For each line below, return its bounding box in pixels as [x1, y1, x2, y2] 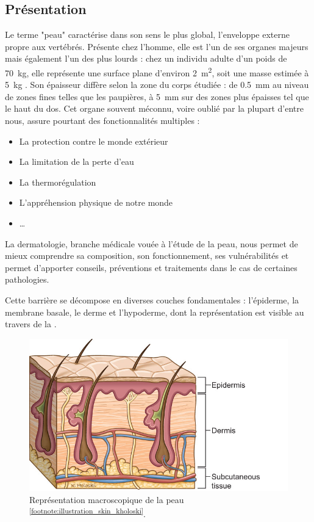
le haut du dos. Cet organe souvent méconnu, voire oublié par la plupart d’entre [5, 102, 304, 115]
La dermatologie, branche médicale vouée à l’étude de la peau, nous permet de [5, 237, 298, 250]
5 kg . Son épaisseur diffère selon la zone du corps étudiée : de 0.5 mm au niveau [5, 78, 309, 91]
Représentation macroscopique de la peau [29, 493, 184, 506]
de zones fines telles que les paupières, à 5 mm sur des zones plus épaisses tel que [5, 90, 309, 103]
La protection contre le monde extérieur [19, 134, 168, 147]
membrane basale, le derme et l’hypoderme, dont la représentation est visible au [5, 305, 304, 318]
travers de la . [5, 317, 57, 330]
